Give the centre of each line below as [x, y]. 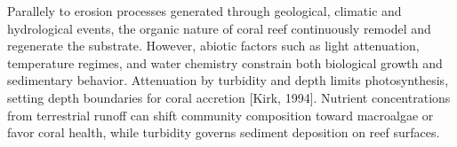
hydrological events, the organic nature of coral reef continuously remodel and [219, 28]
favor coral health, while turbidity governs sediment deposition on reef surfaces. [224, 132]
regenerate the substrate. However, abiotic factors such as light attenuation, [213, 46]
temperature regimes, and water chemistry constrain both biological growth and [225, 62]
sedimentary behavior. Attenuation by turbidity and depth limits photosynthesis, [228, 80]
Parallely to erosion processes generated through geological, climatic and [204, 11]
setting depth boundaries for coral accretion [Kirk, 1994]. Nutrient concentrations [229, 97]
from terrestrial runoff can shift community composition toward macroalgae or [220, 115]
